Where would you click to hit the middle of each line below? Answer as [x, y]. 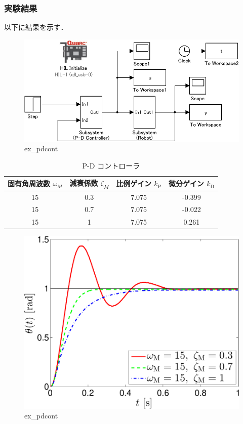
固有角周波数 [29, 183]
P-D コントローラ [111, 165]
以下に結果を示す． [36, 27]
